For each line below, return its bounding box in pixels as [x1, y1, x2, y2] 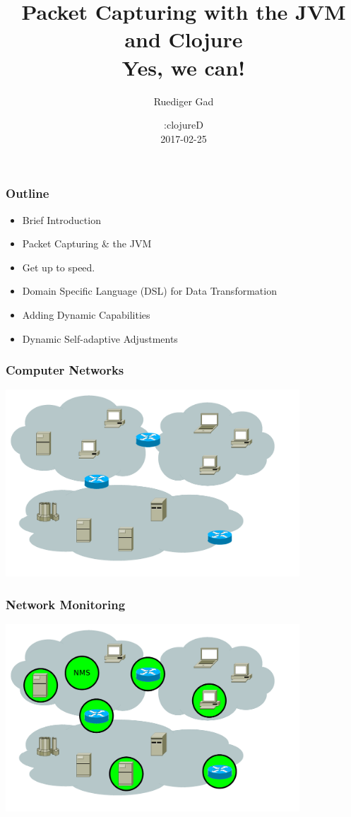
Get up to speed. [22, 259, 95, 274]
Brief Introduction [22, 212, 101, 227]
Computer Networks [6, 361, 124, 379]
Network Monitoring [6, 595, 126, 613]
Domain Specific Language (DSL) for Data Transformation [22, 283, 277, 298]
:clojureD [164, 117, 203, 132]
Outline [6, 184, 49, 202]
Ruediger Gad [153, 93, 214, 108]
